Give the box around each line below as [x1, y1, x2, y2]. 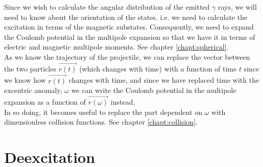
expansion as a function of [4, 97, 86, 107]
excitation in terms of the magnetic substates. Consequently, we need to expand [4, 21, 254, 32]
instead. [110, 97, 135, 107]
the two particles [4, 63, 56, 74]
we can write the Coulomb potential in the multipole [71, 85, 236, 96]
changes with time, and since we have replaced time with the [68, 75, 259, 85]
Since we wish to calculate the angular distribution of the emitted [4, 2, 210, 12]
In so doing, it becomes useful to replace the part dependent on [4, 106, 203, 117]
